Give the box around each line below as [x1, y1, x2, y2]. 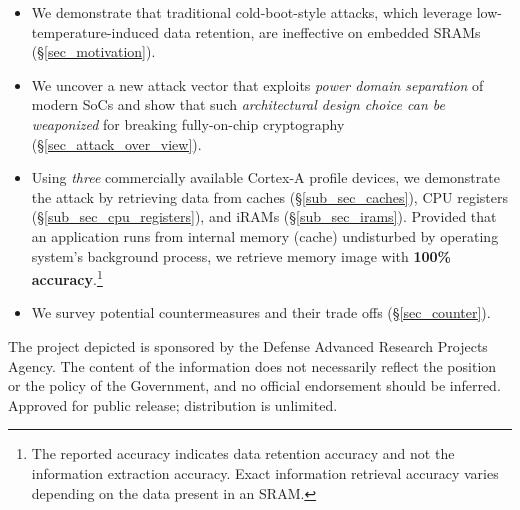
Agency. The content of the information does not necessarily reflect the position [8, 355, 497, 376]
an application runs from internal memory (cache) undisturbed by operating [31, 225, 499, 246]
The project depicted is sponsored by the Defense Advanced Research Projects [8, 335, 488, 356]
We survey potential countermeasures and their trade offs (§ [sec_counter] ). [31, 302, 491, 323]
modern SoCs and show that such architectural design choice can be [31, 94, 445, 115]
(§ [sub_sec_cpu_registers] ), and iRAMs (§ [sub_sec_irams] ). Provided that [31, 206, 497, 227]
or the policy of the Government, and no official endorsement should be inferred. [8, 375, 501, 396]
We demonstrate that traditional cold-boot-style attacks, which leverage [31, 2, 472, 22]
